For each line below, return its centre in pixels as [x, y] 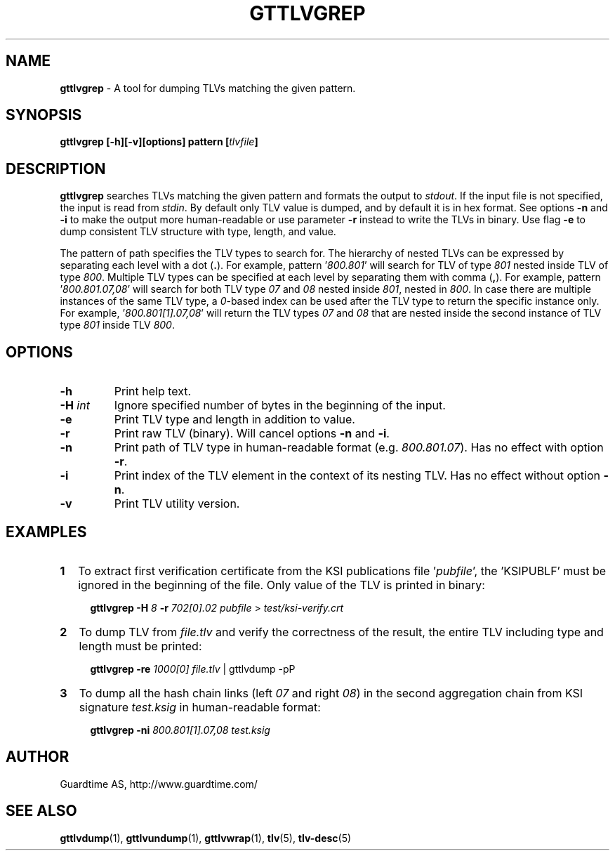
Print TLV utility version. [177, 504]
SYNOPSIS [44, 115]
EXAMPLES [46, 532]
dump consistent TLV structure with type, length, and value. [198, 232]
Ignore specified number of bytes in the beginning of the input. [280, 406]
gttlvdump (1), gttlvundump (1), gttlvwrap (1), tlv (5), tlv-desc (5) [206, 838]
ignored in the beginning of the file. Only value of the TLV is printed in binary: [282, 585]
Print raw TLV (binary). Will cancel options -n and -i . [252, 434]
